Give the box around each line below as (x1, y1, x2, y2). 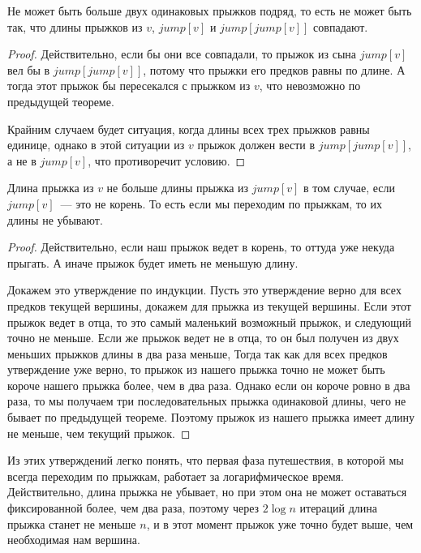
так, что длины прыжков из (7, 18, 143, 35)
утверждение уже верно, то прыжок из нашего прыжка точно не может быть (7, 361, 385, 378)
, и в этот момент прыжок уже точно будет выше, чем (146, 515, 414, 532)
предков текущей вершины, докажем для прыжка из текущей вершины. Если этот (7, 297, 411, 314)
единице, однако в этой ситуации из (7, 136, 185, 153)
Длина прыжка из (7, 179, 94, 196)
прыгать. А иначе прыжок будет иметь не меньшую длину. (7, 254, 299, 271)
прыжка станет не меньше (7, 515, 136, 532)
